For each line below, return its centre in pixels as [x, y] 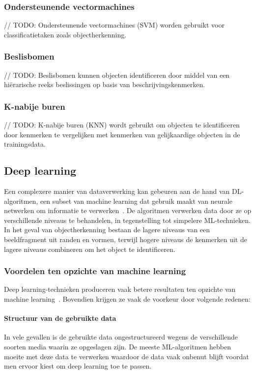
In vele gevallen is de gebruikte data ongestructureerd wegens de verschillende [121, 337]
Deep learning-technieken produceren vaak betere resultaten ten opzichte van [120, 289]
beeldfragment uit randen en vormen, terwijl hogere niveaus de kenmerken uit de [126, 239]
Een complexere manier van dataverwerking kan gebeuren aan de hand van [117, 191]
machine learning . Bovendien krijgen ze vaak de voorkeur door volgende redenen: [127, 298]
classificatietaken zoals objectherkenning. [65, 34]
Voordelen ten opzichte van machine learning [95, 271]
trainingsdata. [25, 144]
